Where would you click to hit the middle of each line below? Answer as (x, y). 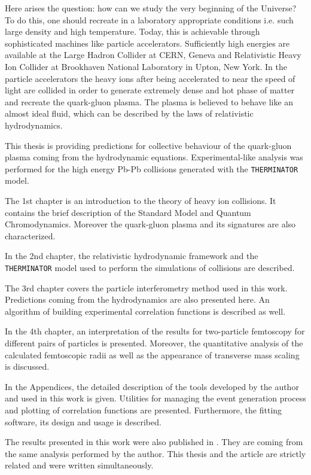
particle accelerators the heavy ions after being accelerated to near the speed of (150, 78)
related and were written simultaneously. (79, 465)
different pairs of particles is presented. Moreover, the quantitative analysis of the (154, 342)
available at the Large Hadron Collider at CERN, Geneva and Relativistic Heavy (153, 55)
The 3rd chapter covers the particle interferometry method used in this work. (146, 287)
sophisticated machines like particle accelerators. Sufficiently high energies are (147, 43)
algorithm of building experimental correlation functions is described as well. (145, 311)
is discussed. (27, 366)
